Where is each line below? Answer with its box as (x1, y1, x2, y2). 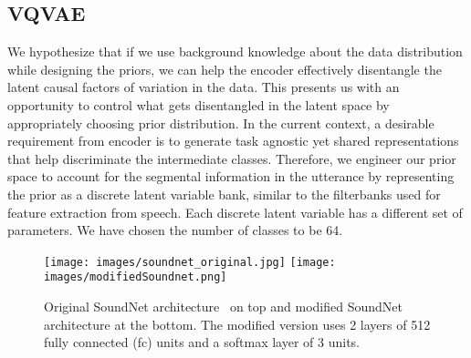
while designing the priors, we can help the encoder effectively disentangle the (7, 59, 442, 78)
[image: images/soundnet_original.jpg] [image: (44, 255, 336, 269)
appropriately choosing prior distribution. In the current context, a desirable (7, 113, 434, 132)
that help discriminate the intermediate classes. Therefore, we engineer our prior (7, 148, 456, 168)
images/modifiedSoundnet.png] (44, 271, 227, 284)
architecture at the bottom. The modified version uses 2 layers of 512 (44, 314, 431, 333)
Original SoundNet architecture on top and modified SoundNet (44, 297, 403, 316)
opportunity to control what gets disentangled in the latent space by (7, 95, 390, 114)
